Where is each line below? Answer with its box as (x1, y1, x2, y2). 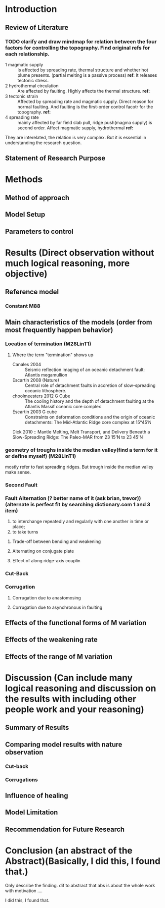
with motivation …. (5, 888, 43, 894)
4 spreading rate (5, 114, 39, 120)
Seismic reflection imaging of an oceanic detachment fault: (24, 367, 145, 373)
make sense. (5, 469, 31, 475)
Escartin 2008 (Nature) (12, 377, 59, 383)
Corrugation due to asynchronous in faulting (12, 604, 103, 610)
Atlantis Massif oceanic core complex (24, 403, 101, 409)
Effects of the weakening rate (5, 636, 98, 644)
